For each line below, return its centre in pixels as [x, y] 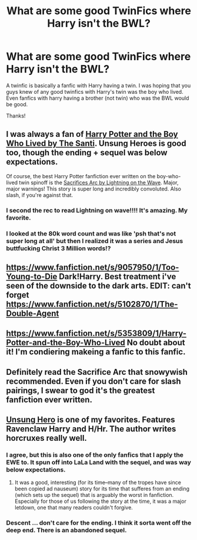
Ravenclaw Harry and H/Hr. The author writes [91, 429]
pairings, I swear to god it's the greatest [81, 390]
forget [18, 295]
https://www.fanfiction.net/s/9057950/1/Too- [93, 267]
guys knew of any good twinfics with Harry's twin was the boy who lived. [95, 91]
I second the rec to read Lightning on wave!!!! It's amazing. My [97, 210]
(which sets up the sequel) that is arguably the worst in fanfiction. [94, 495]
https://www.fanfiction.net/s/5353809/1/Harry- [96, 334]
